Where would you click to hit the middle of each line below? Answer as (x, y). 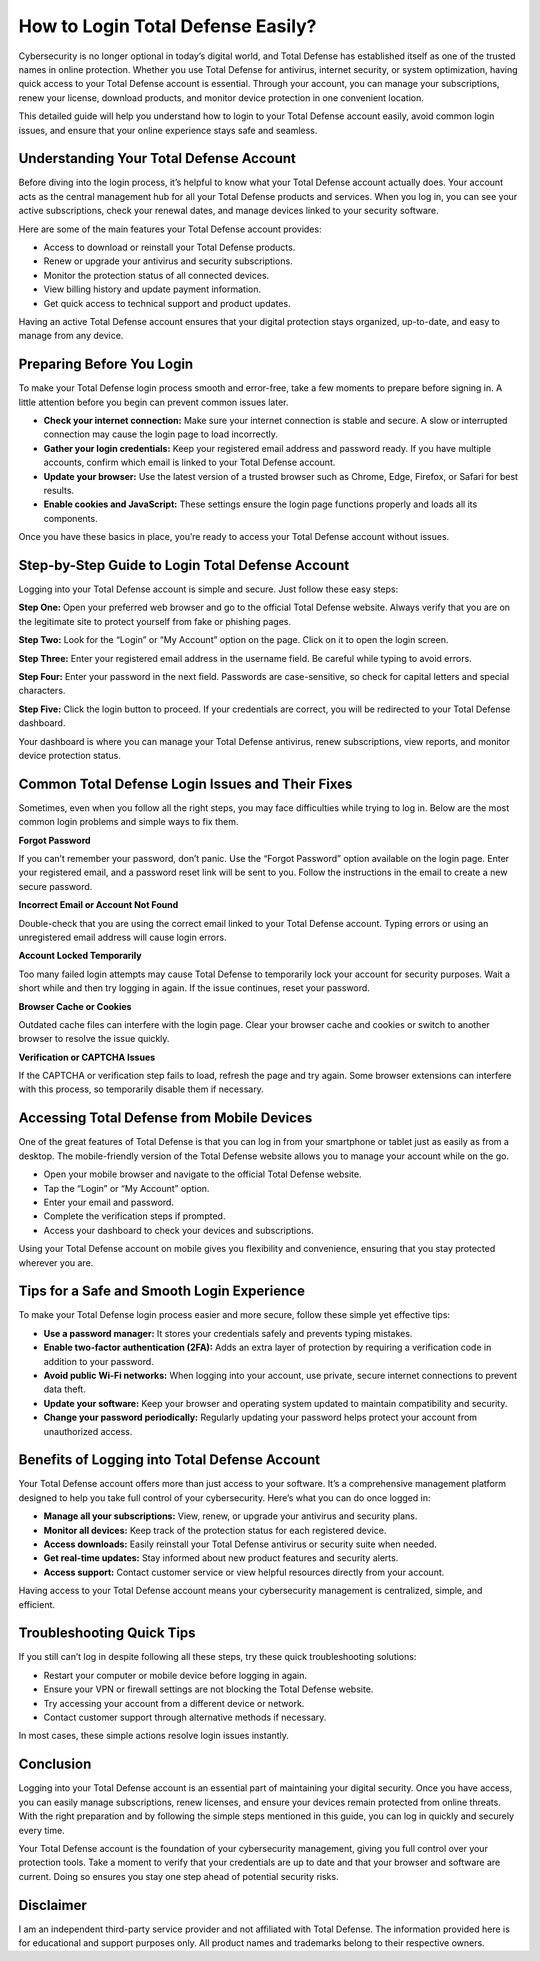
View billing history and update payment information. (152, 289)
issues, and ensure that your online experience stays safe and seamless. (168, 130)
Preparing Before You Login (106, 364)
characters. (42, 691)
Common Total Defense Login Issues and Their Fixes (185, 783)
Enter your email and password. (109, 1202)
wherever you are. (56, 1262)
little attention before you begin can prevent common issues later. (153, 402)
